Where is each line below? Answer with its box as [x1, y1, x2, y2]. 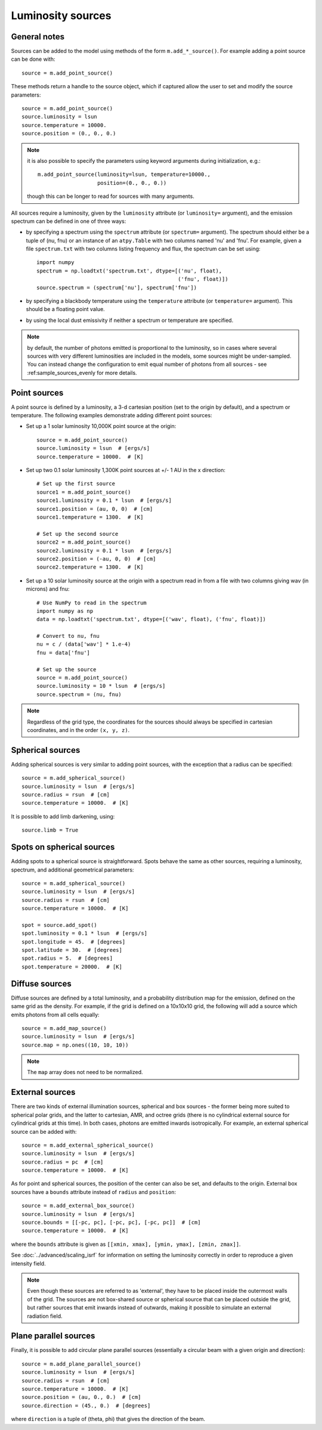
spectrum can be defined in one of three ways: [11, 218, 126, 225]
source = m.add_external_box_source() [21, 1202, 135, 1209]
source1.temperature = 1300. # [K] [36, 513, 144, 520]
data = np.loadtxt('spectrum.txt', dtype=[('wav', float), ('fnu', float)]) [36, 616, 267, 623]
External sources [11, 1087, 76, 1097]
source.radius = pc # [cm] [21, 1158, 104, 1165]
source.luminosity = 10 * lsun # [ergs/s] [36, 683, 166, 690]
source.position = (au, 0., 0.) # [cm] [21, 1394, 141, 1401]
